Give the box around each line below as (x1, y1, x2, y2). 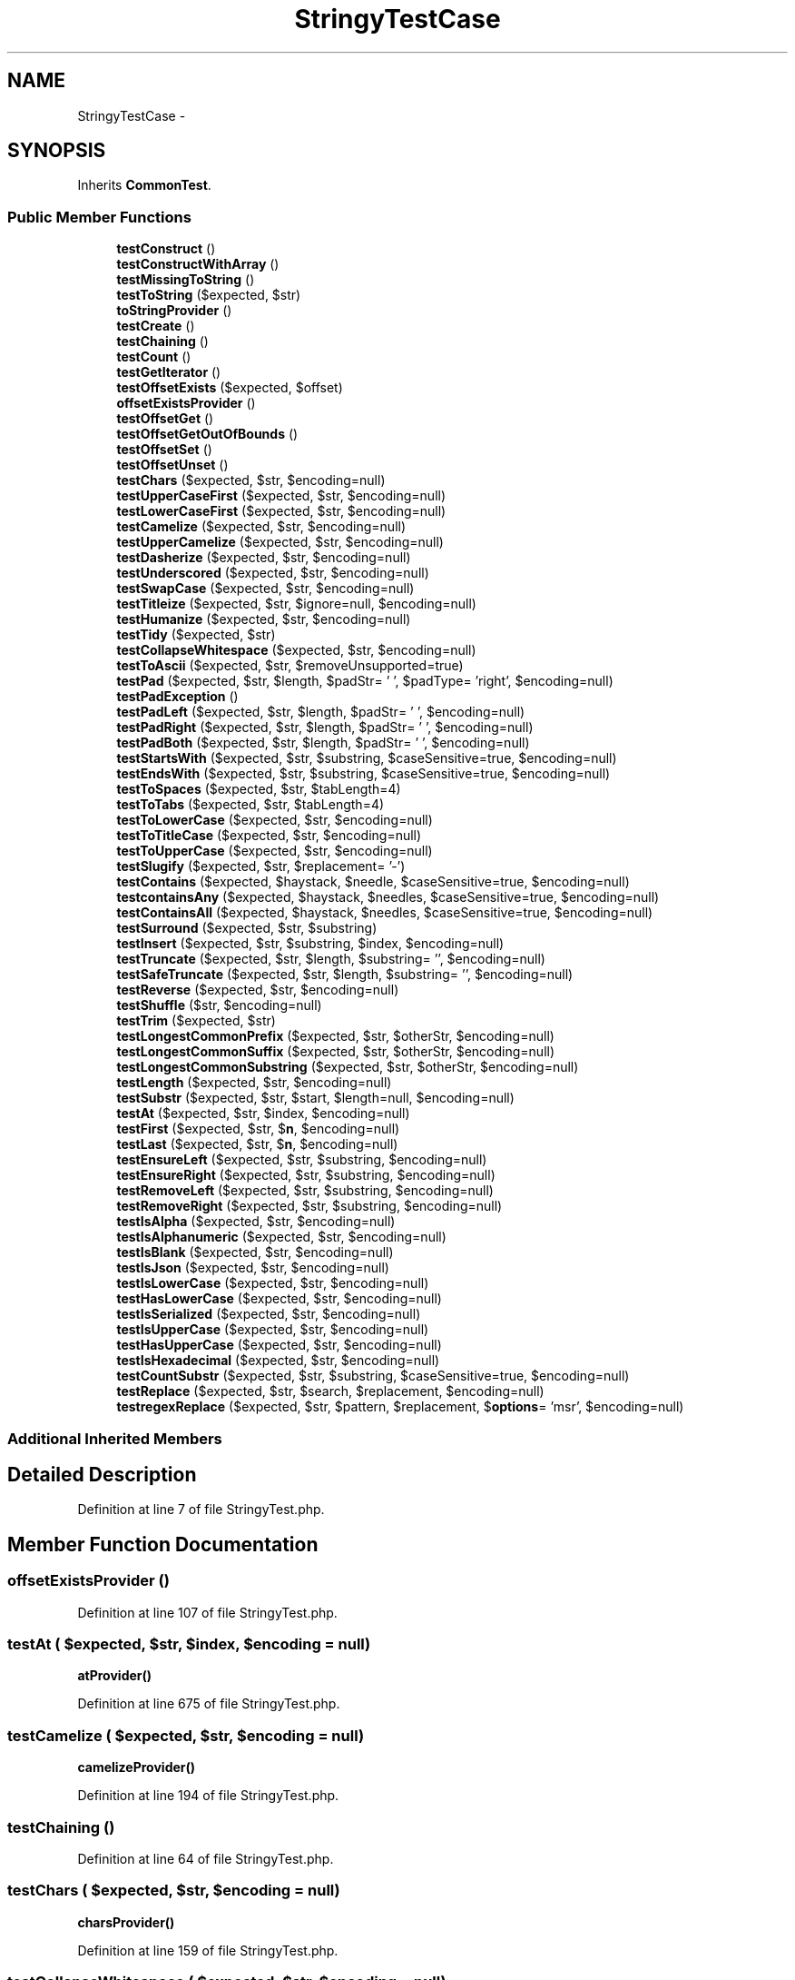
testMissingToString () (116, 272, 255, 288)
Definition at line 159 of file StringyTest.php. (77, 1942, 339, 1958)
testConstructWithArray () (116, 256, 280, 272)
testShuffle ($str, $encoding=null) (116, 997, 322, 1014)
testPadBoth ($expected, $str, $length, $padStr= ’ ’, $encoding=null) (116, 735, 530, 751)
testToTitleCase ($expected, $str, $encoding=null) (116, 827, 422, 844)
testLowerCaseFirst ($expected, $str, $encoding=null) (116, 503, 447, 520)
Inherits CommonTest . (77, 177, 211, 193)
